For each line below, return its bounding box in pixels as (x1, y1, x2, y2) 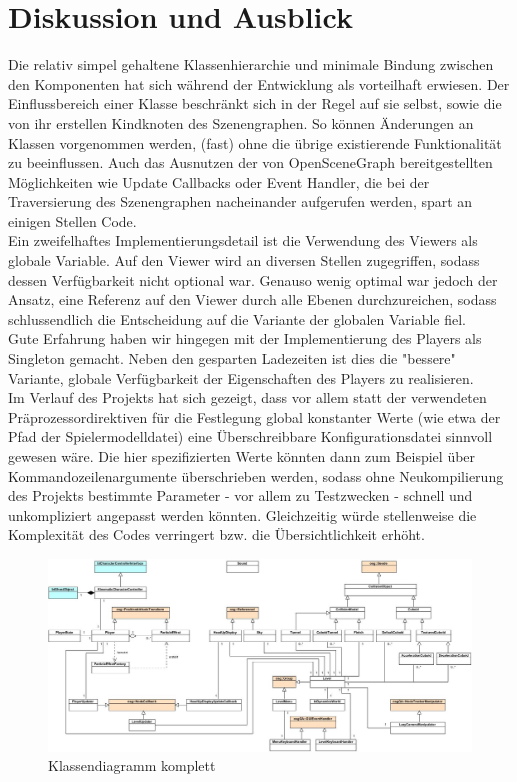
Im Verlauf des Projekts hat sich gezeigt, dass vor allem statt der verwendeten (8, 387, 487, 408)
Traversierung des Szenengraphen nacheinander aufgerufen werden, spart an (8, 191, 473, 212)
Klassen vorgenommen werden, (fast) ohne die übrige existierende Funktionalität (8, 132, 502, 153)
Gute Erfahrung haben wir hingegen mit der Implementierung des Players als (8, 328, 482, 349)
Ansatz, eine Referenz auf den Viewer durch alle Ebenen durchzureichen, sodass (8, 289, 497, 310)
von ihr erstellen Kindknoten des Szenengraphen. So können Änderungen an (8, 112, 474, 133)
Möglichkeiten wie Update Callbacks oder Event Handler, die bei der (8, 171, 430, 192)
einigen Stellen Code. (8, 210, 137, 231)
